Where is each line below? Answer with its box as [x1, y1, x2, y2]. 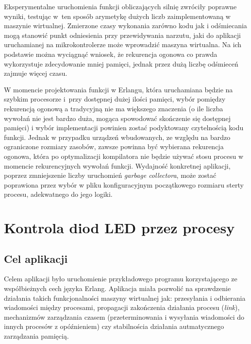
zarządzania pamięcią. [4, 331, 69, 341]
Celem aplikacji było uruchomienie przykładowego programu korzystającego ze [4, 274, 237, 284]
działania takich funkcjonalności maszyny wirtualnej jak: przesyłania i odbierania [4, 292, 246, 303]
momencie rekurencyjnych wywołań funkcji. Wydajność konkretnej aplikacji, [4, 160, 231, 171]
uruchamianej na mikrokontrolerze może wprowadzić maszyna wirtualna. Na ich [4, 39, 242, 50]
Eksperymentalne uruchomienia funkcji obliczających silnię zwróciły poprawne [4, 1, 237, 11]
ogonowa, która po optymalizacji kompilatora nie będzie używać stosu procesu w [4, 151, 244, 161]
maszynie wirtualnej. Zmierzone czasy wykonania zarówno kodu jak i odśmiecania [4, 20, 247, 31]
